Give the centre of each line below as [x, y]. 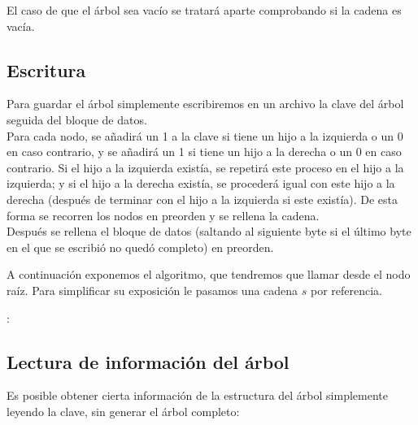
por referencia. [346, 290]
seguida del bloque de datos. [77, 119]
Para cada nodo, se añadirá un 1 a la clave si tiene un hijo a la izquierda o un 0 [205, 135]
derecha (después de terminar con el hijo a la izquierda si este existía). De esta [202, 199]
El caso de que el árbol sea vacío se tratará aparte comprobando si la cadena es [204, 10]
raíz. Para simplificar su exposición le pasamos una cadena [152, 290]
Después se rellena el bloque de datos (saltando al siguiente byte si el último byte [209, 231]
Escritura [46, 69]
